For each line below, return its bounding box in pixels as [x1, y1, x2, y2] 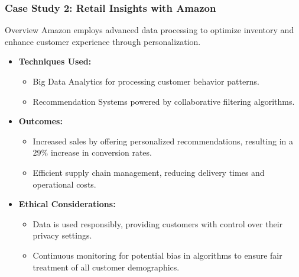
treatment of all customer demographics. [32, 260, 180, 273]
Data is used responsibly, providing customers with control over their [32, 217, 283, 230]
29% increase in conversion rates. [32, 146, 152, 159]
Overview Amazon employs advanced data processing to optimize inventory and [5, 24, 294, 36]
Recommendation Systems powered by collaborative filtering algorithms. [32, 95, 295, 107]
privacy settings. [32, 229, 92, 241]
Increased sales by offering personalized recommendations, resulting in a [32, 134, 294, 147]
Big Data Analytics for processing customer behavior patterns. [32, 75, 259, 87]
